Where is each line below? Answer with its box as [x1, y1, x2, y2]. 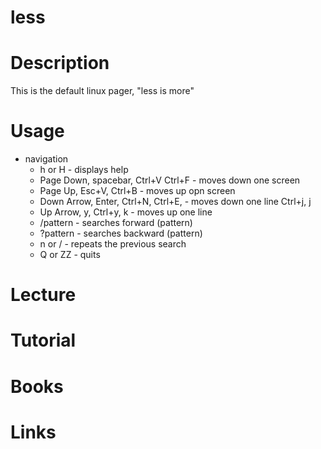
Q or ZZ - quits [39, 249, 101, 261]
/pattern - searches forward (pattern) [39, 217, 193, 229]
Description [10, 52, 110, 75]
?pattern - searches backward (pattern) [39, 227, 203, 240]
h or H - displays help [39, 164, 129, 176]
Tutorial [10, 329, 77, 352]
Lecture [10, 284, 77, 306]
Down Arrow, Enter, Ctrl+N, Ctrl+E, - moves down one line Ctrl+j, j [39, 196, 312, 208]
